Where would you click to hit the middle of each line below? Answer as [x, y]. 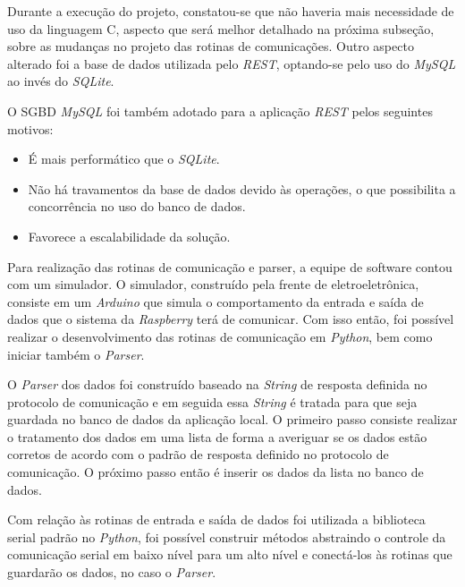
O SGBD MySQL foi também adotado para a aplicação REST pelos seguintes [220, 111]
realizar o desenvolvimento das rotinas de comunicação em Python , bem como [220, 336]
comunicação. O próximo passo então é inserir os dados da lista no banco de [216, 472]
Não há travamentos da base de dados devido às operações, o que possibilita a [242, 188]
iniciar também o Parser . [76, 354]
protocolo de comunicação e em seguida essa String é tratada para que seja [212, 401]
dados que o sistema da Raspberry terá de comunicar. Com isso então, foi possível [231, 319]
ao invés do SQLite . [61, 81]
